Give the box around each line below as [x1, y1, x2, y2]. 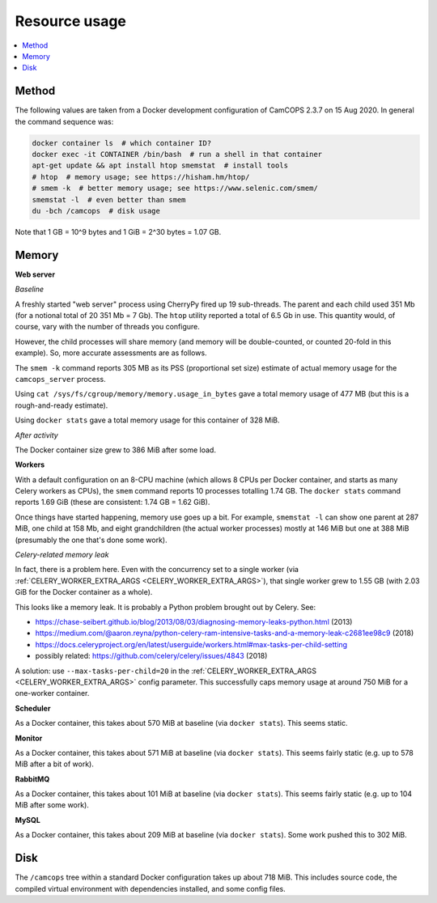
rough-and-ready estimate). [15, 401, 108, 410]
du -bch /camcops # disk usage [32, 206, 161, 215]
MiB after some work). [15, 800, 89, 810]
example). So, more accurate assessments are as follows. [15, 348, 207, 358]
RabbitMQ [15, 774, 50, 784]
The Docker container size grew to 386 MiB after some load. [15, 445, 216, 455]
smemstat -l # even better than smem [32, 195, 186, 204]
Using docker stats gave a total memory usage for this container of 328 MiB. [15, 415, 280, 425]
